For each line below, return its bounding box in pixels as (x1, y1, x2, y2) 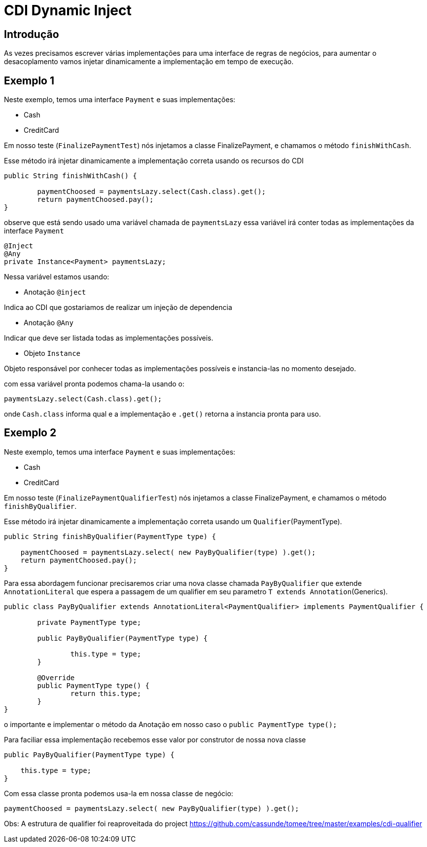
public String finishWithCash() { (4, 172, 137, 180)
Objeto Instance (24, 349, 81, 358)
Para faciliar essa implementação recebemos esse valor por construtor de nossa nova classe (4, 735, 306, 744)
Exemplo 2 (4, 426, 57, 439)
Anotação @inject (24, 288, 86, 297)
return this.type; (70, 689, 142, 697)
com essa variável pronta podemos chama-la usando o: (4, 380, 184, 388)
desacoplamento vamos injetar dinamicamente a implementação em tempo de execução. (4, 57, 294, 66)
